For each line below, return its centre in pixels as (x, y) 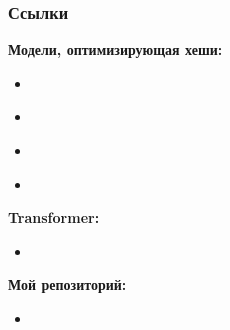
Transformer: (54, 217)
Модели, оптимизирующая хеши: (115, 49)
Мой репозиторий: (67, 284)
